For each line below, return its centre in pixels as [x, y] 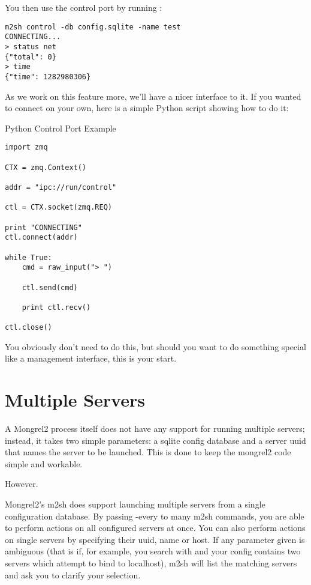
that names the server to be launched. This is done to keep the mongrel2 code [148, 452]
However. [22, 484]
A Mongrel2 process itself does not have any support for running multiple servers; [155, 429]
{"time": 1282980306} [48, 77]
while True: [28, 257]
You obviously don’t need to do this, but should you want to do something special [155, 346]
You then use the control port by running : [84, 7]
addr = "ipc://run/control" [61, 187]
